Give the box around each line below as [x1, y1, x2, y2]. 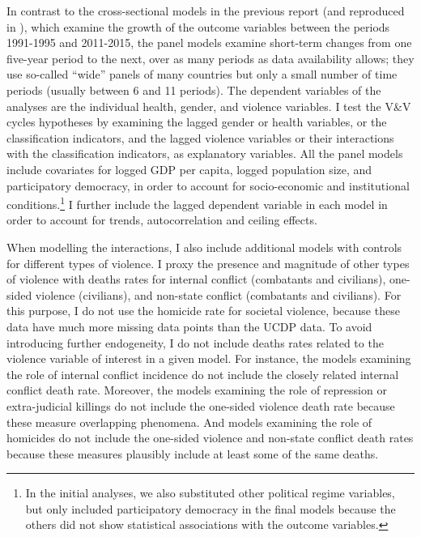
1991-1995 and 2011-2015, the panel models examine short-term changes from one [6, 34, 412, 51]
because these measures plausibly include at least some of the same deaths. [6, 445, 379, 462]
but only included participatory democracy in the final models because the [25, 500, 396, 517]
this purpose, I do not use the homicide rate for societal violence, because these [6, 302, 400, 319]
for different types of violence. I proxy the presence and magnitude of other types [6, 254, 410, 271]
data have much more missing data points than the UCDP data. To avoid [6, 318, 372, 335]
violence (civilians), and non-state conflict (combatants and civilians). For [35, 286, 402, 303]
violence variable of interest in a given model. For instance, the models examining [6, 350, 411, 367]
